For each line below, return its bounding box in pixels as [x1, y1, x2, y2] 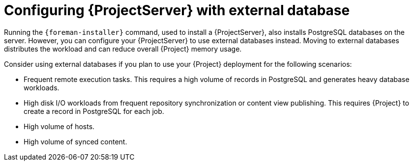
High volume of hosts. [24, 122, 95, 131]
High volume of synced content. [24, 137, 127, 146]
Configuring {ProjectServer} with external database [4, 2, 350, 19]
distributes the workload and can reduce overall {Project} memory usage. [4, 44, 242, 53]
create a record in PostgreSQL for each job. [24, 107, 164, 115]
